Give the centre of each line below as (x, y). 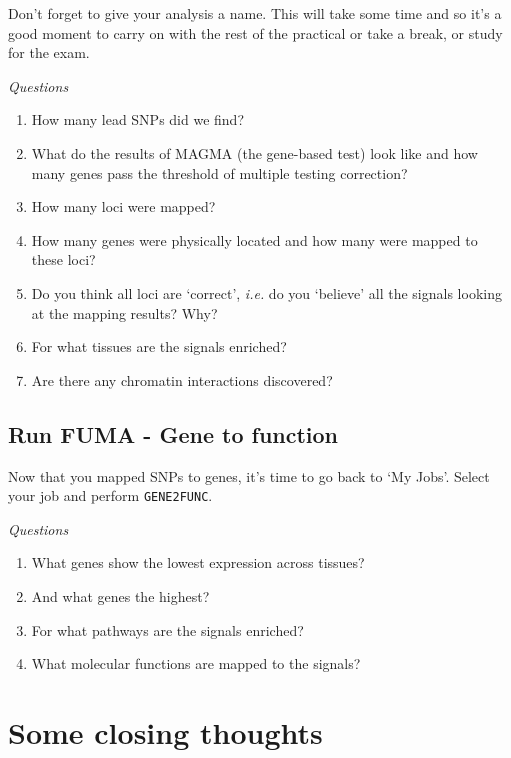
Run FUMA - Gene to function (173, 433)
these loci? (63, 259)
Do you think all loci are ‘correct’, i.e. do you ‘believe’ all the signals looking (266, 292)
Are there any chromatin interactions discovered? (182, 379)
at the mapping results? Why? (124, 312)
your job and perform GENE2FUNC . (110, 495)
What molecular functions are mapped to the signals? (196, 663)
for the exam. (49, 52)
